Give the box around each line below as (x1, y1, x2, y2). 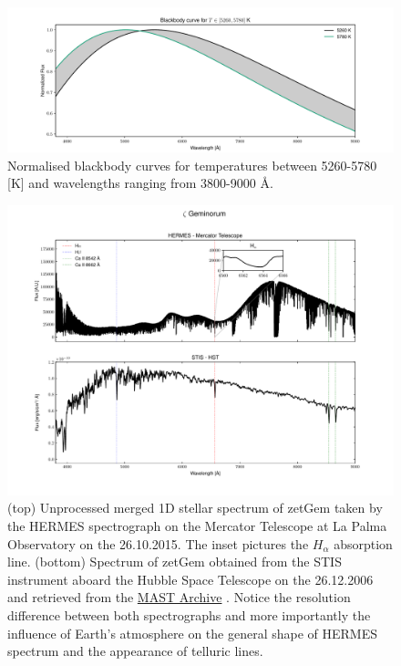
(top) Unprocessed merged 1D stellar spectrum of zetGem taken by (7, 498, 383, 517)
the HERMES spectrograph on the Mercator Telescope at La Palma (7, 515, 387, 535)
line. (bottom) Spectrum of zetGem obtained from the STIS (7, 552, 342, 571)
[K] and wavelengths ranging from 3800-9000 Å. (7, 173, 273, 193)
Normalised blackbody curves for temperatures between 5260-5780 (7, 155, 377, 174)
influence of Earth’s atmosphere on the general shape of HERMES (7, 623, 377, 642)
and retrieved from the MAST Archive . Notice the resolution (7, 588, 351, 607)
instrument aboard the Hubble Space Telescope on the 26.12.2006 (7, 569, 374, 588)
